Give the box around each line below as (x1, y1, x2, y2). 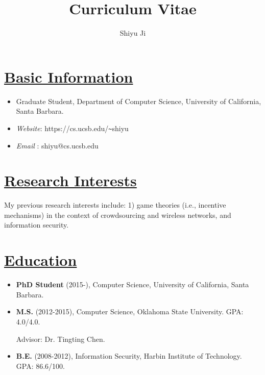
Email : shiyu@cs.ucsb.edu (16, 140, 99, 151)
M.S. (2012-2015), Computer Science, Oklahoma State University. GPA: (16, 306, 244, 317)
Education (4, 249, 77, 270)
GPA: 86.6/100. (16, 360, 65, 371)
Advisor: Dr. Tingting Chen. (16, 333, 105, 344)
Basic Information (4, 66, 133, 87)
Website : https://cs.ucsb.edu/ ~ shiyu (16, 122, 129, 133)
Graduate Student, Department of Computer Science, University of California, (16, 95, 261, 106)
